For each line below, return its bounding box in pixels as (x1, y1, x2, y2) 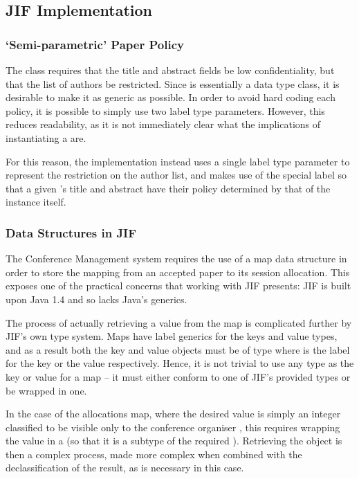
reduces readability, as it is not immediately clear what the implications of (6, 117, 321, 132)
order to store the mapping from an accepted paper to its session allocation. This (6, 264, 350, 279)
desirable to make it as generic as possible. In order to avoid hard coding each (6, 90, 335, 105)
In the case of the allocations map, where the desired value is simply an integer (6, 406, 341, 421)
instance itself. (6, 195, 66, 209)
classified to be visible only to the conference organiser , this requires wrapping (6, 419, 340, 434)
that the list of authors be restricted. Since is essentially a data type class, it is (6, 76, 340, 91)
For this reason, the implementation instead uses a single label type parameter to (6, 154, 350, 168)
